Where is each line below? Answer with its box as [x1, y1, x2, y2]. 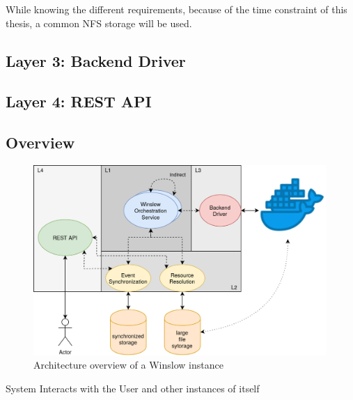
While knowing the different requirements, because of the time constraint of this [6, 2, 347, 16]
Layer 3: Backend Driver [6, 49, 186, 71]
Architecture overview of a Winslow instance [33, 357, 223, 372]
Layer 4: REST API [6, 91, 152, 112]
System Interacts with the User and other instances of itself [6, 380, 260, 395]
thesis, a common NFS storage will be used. [6, 15, 192, 30]
